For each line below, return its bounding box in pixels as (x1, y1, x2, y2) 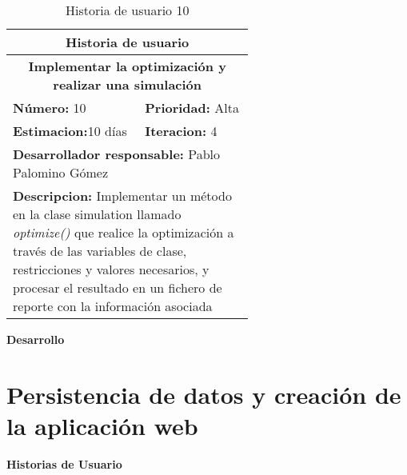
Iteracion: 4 (145, 122, 217, 140)
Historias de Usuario (6, 455, 122, 472)
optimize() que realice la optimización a (13, 223, 234, 241)
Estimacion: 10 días (13, 122, 127, 140)
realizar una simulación (53, 75, 202, 94)
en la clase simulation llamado (13, 205, 182, 223)
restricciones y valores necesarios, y (13, 260, 209, 278)
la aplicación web (6, 409, 198, 441)
